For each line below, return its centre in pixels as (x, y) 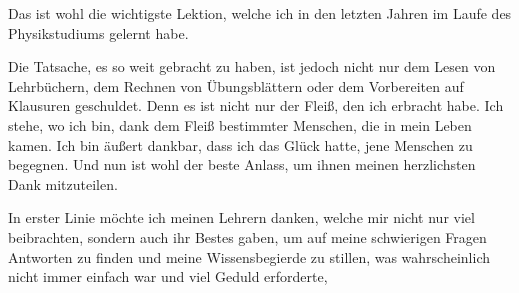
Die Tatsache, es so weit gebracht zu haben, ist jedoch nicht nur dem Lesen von (252, 66)
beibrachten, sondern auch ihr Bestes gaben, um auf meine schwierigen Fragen (247, 236)
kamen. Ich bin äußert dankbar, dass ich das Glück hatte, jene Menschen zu (240, 144)
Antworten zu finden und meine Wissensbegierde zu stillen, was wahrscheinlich (249, 256)
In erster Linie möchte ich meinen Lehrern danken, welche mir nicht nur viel (241, 217)
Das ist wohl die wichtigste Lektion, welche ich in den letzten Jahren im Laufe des (260, 13)
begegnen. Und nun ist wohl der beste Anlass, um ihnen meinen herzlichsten (242, 164)
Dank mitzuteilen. (63, 183)
